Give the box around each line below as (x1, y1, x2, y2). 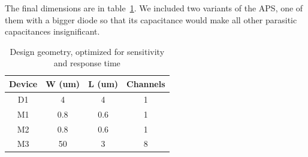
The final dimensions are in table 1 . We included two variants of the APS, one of (5, 2, 303, 14)
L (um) (88, 77, 119, 90)
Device (9, 77, 38, 90)
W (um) (46, 77, 80, 90)
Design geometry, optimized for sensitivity (10, 45, 165, 57)
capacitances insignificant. (5, 25, 100, 38)
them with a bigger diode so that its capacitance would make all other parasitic (5, 13, 297, 26)
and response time (53, 57, 120, 69)
